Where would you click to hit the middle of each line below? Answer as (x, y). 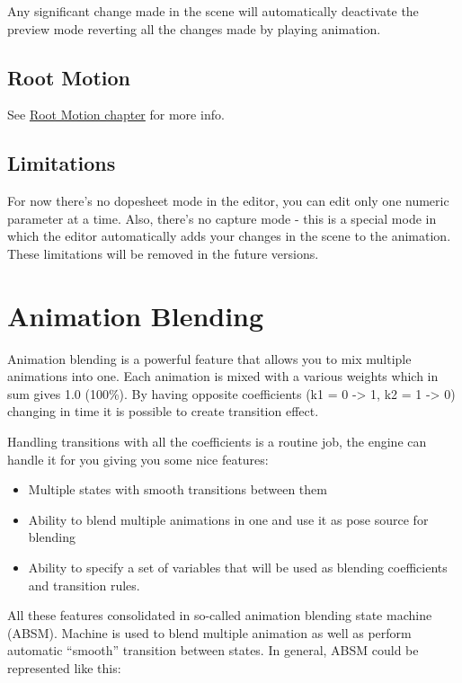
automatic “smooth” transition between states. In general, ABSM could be (213, 650)
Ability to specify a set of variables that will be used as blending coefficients (238, 568)
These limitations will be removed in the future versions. (163, 253)
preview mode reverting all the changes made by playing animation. (194, 28)
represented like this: (64, 668)
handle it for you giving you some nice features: (138, 459)
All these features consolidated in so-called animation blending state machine (220, 615)
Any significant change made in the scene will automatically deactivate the (213, 11)
